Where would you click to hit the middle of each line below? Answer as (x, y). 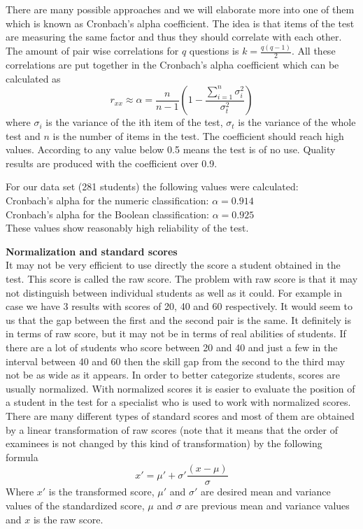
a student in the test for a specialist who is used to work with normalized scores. (178, 402)
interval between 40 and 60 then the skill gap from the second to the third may (176, 361)
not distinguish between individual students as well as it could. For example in (174, 292)
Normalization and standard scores (92, 251)
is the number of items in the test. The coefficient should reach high (198, 135)
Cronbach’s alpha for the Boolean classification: (108, 214)
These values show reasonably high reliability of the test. (127, 228)
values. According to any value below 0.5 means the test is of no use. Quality (171, 149)
